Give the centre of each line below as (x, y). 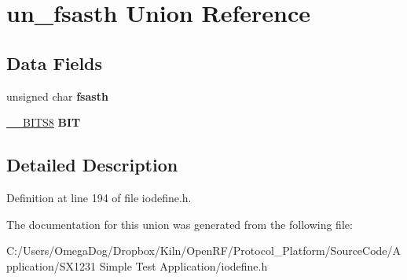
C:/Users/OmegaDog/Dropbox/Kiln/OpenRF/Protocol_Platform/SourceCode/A (204, 251)
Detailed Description (92, 165)
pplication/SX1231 (51, 265)
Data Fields (55, 63)
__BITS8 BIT (44, 122)
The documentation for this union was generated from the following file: (180, 224)
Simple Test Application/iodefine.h (183, 265)
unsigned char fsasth (57, 96)
